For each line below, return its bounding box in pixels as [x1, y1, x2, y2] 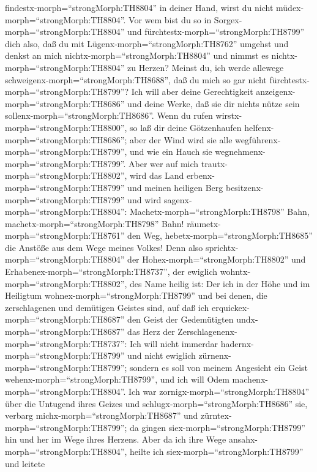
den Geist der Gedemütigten [127, 313, 234, 326]
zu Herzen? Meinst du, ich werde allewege [127, 61, 284, 73]
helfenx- [244, 121, 274, 133]
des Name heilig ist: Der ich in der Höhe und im [130, 277, 310, 290]
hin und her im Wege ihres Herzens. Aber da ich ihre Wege [5, 433, 226, 446]
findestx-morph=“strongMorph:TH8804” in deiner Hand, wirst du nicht [5, 1, 274, 13]
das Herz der [127, 325, 175, 338]
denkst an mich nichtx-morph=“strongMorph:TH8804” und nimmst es [5, 49, 269, 62]
